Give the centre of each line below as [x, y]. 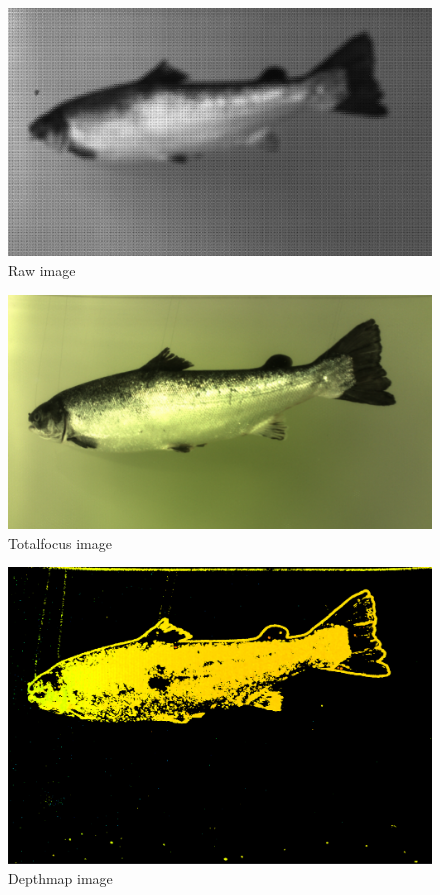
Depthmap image [60, 877]
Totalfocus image [60, 542]
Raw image [42, 270]
